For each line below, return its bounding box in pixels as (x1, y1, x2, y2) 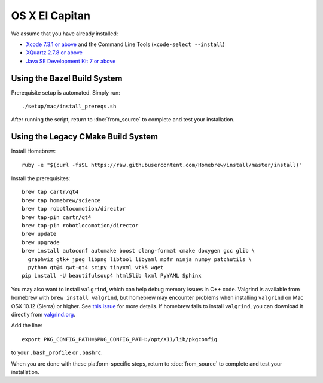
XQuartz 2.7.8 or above (26, 49, 83, 56)
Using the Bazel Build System (11, 73, 123, 83)
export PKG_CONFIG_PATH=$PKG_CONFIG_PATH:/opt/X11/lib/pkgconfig (22, 336, 218, 342)
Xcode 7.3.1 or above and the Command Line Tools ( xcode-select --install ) (26, 41, 225, 48)
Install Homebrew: (11, 147, 56, 155)
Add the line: (11, 322, 42, 329)
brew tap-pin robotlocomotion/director (22, 222, 139, 229)
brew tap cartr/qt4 (22, 189, 79, 196)
